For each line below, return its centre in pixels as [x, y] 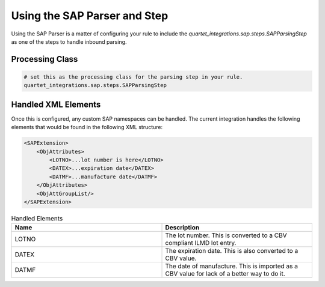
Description [182, 228]
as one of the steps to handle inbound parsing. [69, 41]
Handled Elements [37, 219]
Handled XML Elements [56, 104]
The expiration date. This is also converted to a [232, 251]
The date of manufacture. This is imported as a [231, 266]
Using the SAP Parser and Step [90, 16]
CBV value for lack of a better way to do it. [225, 274]
